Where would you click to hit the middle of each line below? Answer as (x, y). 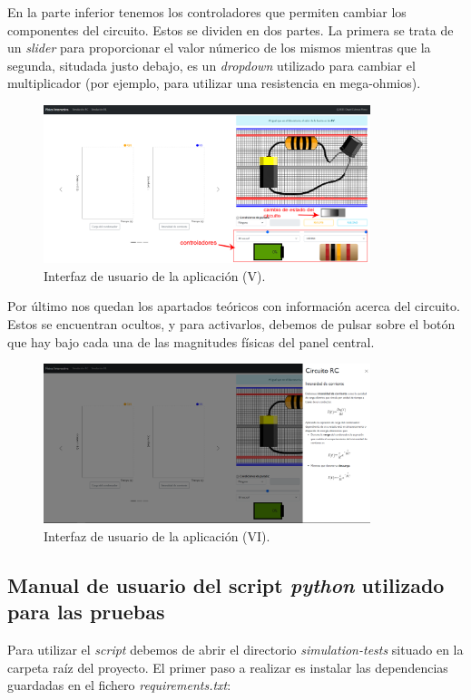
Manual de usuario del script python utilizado (226, 585)
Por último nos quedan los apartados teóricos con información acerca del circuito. (234, 306)
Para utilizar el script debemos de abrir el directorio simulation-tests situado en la (235, 650)
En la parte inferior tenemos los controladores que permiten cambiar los (207, 12)
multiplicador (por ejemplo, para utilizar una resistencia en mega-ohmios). (214, 83)
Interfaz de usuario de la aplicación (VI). (157, 536)
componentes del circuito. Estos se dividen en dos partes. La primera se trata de (231, 29)
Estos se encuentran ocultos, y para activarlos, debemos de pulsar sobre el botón (231, 323)
